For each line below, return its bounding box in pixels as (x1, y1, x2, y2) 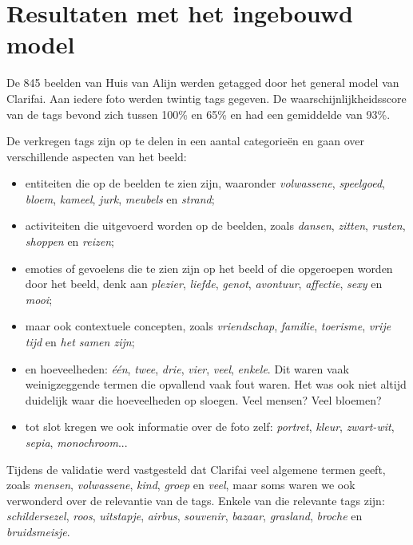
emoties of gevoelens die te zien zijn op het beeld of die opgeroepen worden (25, 259, 393, 276)
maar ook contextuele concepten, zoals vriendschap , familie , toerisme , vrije (25, 318, 391, 334)
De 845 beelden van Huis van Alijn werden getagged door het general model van (6, 74, 399, 91)
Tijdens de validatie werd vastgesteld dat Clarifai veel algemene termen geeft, (6, 460, 386, 477)
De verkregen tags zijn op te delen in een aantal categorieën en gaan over (6, 132, 364, 149)
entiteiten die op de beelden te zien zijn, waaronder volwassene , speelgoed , (25, 175, 385, 192)
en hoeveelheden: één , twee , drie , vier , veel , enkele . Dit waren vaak (25, 360, 349, 377)
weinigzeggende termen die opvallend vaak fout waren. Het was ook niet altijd (25, 376, 407, 393)
